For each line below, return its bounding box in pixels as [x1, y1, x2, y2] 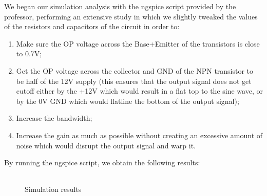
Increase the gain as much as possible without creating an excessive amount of [16, 129, 263, 140]
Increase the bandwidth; [16, 113, 92, 123]
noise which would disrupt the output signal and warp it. [16, 140, 196, 150]
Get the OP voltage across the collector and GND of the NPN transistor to [16, 65, 254, 76]
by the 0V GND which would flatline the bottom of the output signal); [16, 95, 239, 106]
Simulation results [25, 183, 82, 194]
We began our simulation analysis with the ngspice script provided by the [4, 1, 236, 11]
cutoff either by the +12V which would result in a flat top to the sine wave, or [16, 85, 263, 96]
